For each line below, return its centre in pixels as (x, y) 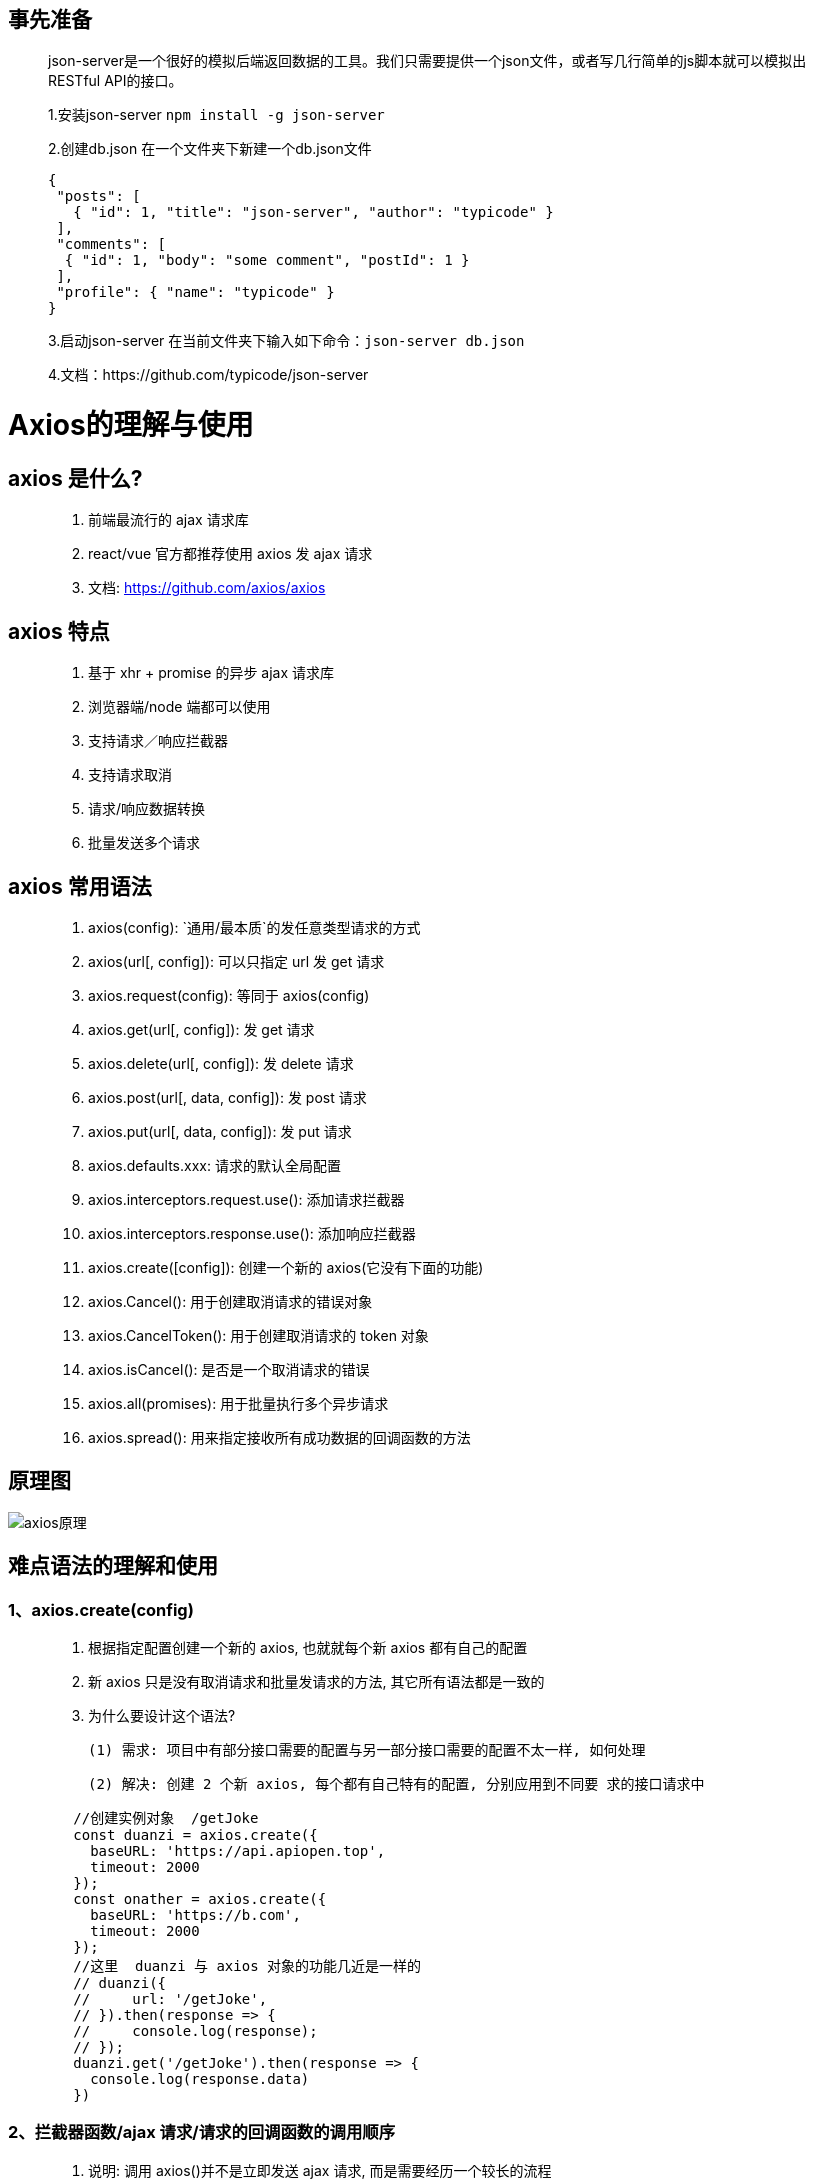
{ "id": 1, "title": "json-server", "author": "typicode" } (313, 212)
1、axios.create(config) (101, 1609)
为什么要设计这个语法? (162, 1716)
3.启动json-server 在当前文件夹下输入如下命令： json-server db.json (286, 341)
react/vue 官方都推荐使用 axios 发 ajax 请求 (230, 554)
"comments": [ (111, 244)
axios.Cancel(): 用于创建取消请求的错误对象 (230, 1302)
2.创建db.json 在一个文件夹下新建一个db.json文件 (210, 149)
